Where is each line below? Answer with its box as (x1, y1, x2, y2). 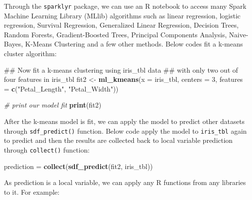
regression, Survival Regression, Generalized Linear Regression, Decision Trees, (4, 20, 239, 30)
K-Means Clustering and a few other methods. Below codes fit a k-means (25, 39, 243, 49)
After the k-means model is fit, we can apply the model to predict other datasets (4, 116, 245, 126)
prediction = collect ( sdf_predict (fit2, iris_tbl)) (4, 161, 153, 171)
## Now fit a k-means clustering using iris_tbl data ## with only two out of (4, 64, 238, 75)
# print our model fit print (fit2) (4, 100, 102, 110)
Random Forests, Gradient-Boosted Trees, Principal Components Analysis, (4, 29, 227, 39)
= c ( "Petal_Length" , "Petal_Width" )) (4, 83, 119, 93)
